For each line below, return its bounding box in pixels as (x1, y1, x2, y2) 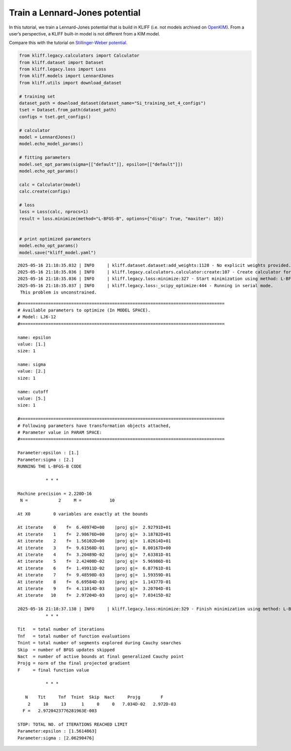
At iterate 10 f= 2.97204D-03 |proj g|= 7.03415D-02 (17, 592, 171, 598)
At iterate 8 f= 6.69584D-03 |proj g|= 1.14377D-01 (17, 579, 171, 585)
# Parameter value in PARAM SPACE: (17, 430, 102, 435)
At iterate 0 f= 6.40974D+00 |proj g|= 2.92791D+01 (17, 524, 171, 530)
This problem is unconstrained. (20, 290, 97, 295)
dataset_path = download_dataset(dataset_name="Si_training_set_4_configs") (19, 100, 206, 106)
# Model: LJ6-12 (17, 314, 56, 320)
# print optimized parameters (19, 236, 91, 242)
